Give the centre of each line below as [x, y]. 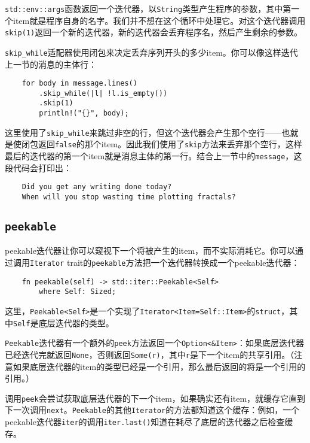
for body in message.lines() [79, 84]
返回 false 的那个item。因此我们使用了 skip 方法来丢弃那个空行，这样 [170, 144]
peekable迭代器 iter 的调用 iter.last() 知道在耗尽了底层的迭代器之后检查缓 [149, 422]
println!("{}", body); [84, 113]
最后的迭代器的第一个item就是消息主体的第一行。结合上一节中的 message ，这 [154, 156]
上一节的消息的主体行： [51, 64]
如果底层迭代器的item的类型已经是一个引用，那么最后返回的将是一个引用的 [159, 366]
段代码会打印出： [38, 167]
